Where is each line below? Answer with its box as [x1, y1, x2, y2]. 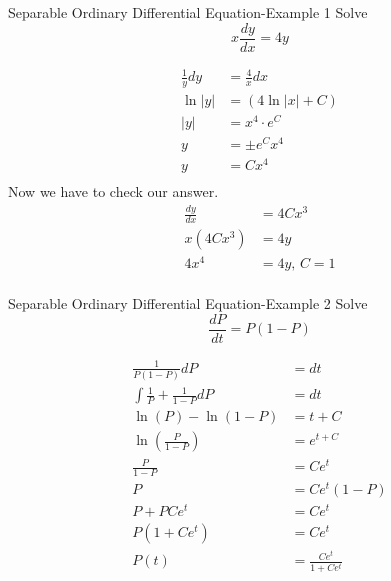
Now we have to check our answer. [8, 181, 219, 202]
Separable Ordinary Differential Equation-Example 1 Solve [8, 2, 368, 22]
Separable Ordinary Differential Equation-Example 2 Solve [8, 293, 368, 314]
